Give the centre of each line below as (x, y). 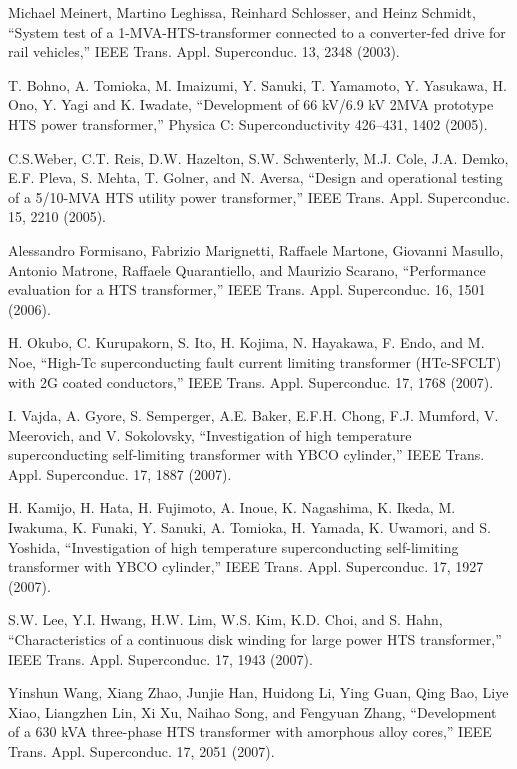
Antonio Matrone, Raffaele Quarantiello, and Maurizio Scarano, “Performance (247, 269)
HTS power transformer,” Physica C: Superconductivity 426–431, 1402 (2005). (248, 123)
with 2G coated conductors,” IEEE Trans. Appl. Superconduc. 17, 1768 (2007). (251, 381)
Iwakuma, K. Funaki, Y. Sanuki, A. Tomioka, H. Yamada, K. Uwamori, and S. (249, 527)
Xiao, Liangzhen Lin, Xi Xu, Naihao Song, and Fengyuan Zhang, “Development (252, 711)
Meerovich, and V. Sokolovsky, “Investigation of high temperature (210, 434)
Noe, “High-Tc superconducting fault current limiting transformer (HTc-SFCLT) (255, 361)
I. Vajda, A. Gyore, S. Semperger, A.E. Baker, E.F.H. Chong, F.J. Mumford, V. (253, 415)
